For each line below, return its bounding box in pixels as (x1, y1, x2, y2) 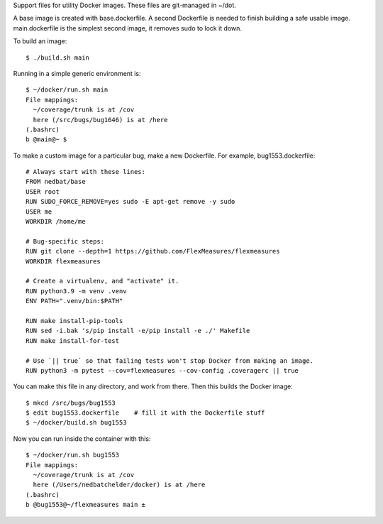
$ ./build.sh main (26, 53, 90, 62)
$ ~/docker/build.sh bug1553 (26, 419, 127, 427)
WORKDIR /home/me (26, 217, 86, 226)
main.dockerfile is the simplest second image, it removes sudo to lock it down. (13, 23, 243, 32)
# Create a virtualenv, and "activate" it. (26, 277, 179, 285)
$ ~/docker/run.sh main (26, 86, 109, 94)
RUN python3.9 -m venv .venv (26, 287, 127, 295)
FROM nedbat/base (26, 178, 86, 186)
